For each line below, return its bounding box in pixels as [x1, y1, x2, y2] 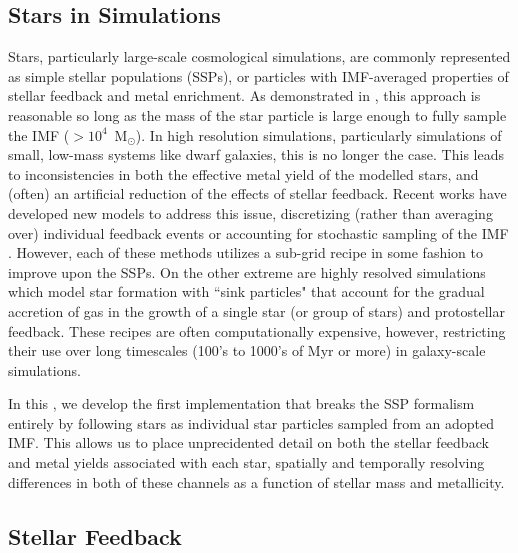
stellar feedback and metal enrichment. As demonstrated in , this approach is [8, 85, 481, 106]
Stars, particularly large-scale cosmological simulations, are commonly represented [8, 46, 511, 67]
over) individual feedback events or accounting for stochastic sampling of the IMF [8, 222, 509, 243]
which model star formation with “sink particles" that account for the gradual [8, 281, 485, 302]
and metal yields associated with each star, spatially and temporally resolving [8, 452, 485, 473]
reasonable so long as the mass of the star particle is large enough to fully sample [8, 104, 507, 125]
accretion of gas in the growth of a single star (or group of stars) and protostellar [8, 300, 505, 321]
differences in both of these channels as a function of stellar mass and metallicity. [8, 471, 505, 492]
